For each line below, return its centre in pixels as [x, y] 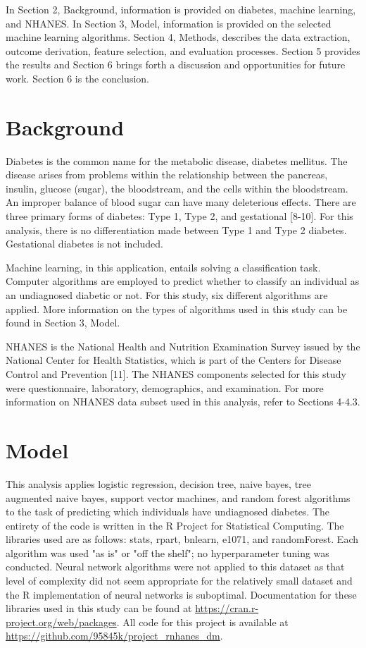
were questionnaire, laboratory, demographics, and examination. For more [165, 387]
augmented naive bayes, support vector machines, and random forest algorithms [178, 497]
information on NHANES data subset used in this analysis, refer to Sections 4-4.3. [183, 402]
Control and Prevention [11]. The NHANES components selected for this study [176, 374]
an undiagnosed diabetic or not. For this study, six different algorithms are [167, 295]
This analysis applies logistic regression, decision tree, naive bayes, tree [159, 483]
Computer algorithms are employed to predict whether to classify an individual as [183, 281]
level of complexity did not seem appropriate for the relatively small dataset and [179, 581]
